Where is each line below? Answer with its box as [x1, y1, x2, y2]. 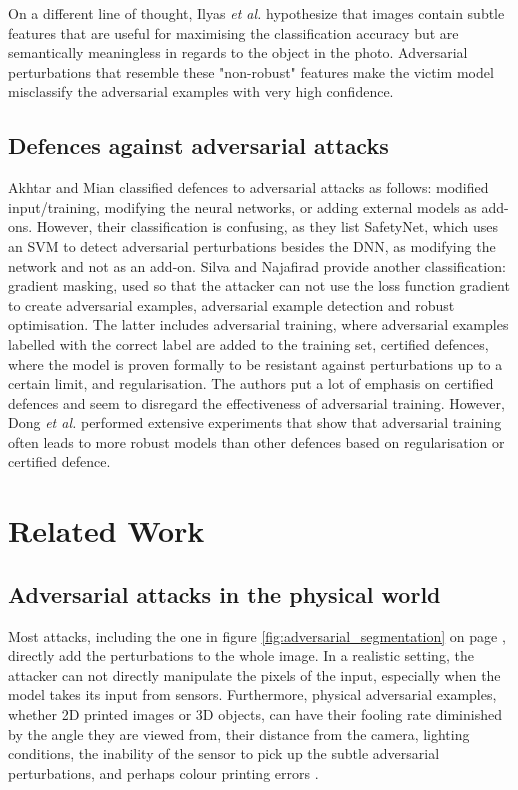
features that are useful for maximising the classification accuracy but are [8, 22, 459, 43]
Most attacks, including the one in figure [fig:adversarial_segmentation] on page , [8, 625, 506, 646]
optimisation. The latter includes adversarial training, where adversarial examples [8, 314, 509, 335]
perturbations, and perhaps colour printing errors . [8, 762, 319, 783]
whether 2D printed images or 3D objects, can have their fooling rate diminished [8, 704, 502, 725]
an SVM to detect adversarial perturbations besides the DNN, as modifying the [8, 235, 496, 256]
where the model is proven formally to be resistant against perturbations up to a [8, 353, 503, 374]
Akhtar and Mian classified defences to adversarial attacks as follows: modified [8, 177, 489, 198]
